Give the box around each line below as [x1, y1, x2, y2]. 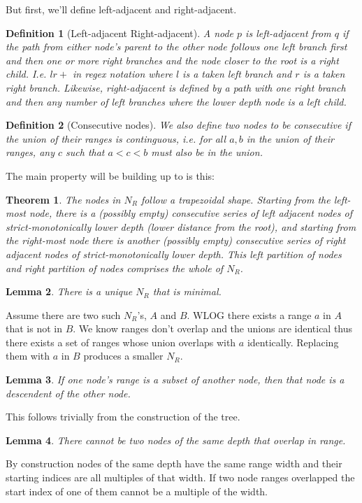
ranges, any [6, 145, 55, 160]
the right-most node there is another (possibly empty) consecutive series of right [6, 233, 346, 248]
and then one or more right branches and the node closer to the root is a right [6, 52, 339, 67]
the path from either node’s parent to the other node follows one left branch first [6, 39, 347, 54]
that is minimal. [152, 284, 222, 299]
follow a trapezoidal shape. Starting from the [140, 192, 331, 206]
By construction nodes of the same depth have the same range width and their [6, 456, 342, 471]
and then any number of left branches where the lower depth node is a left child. [6, 94, 347, 108]
